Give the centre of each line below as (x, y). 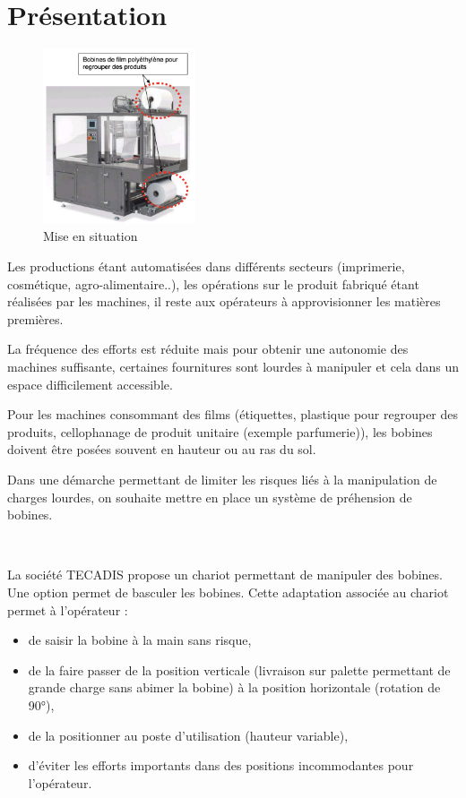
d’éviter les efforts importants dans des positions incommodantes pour (221, 765)
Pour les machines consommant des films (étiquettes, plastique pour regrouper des (233, 414)
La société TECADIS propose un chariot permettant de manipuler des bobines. (225, 575)
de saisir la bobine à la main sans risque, (140, 640)
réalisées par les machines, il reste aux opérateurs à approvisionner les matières (224, 301)
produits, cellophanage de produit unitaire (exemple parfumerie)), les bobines (220, 431)
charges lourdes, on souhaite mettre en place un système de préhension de (210, 497)
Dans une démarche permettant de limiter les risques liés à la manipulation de (222, 479)
